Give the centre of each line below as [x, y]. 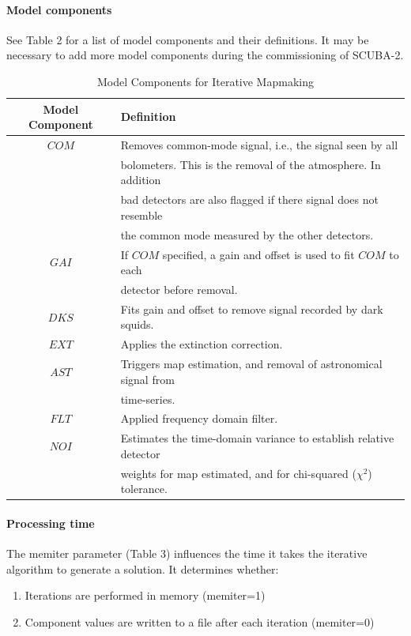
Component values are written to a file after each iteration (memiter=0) [200, 621]
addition [141, 180]
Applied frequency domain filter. [199, 418]
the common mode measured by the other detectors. [247, 234]
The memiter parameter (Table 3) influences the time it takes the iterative [187, 553]
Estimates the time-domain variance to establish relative [257, 438]
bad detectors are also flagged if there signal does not [249, 199]
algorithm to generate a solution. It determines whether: [143, 568]
